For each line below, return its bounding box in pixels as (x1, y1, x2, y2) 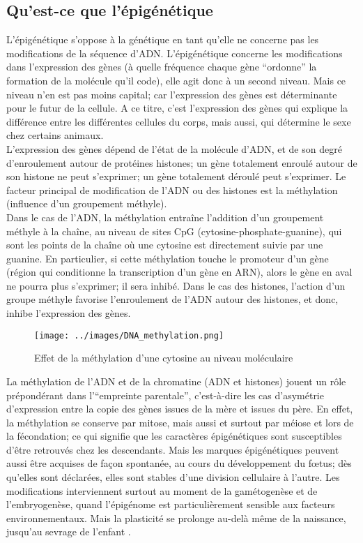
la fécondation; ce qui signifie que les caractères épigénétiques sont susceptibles (6, 429, 342, 443)
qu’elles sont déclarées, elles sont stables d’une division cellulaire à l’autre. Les (6, 470, 340, 484)
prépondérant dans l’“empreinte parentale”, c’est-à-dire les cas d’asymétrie (6, 387, 324, 402)
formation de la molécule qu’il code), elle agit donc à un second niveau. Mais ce (6, 73, 346, 87)
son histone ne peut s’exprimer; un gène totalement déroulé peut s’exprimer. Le (6, 169, 346, 184)
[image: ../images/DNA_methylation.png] (34, 330, 224, 341)
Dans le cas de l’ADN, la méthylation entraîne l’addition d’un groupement (6, 209, 324, 224)
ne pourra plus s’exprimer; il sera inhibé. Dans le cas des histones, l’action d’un (6, 278, 346, 292)
